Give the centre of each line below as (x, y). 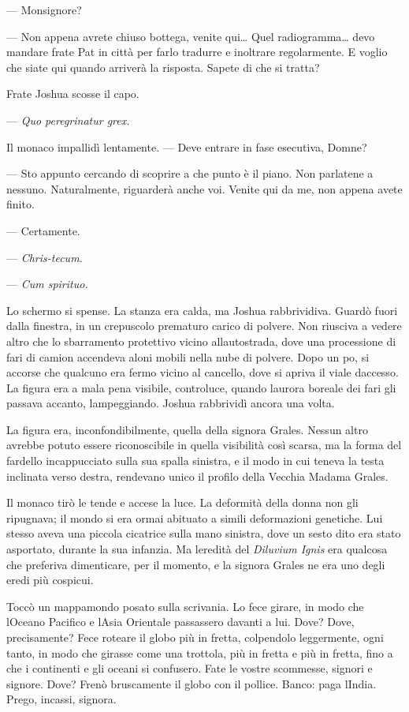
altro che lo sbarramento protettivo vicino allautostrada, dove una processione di (201, 341)
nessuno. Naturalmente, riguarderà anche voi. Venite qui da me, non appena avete (204, 188)
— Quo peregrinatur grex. (68, 120)
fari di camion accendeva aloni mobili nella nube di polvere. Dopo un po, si (188, 356)
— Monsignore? (44, 9)
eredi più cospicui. (50, 580)
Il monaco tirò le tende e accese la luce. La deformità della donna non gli (182, 502)
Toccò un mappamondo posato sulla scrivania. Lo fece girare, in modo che (185, 606)
